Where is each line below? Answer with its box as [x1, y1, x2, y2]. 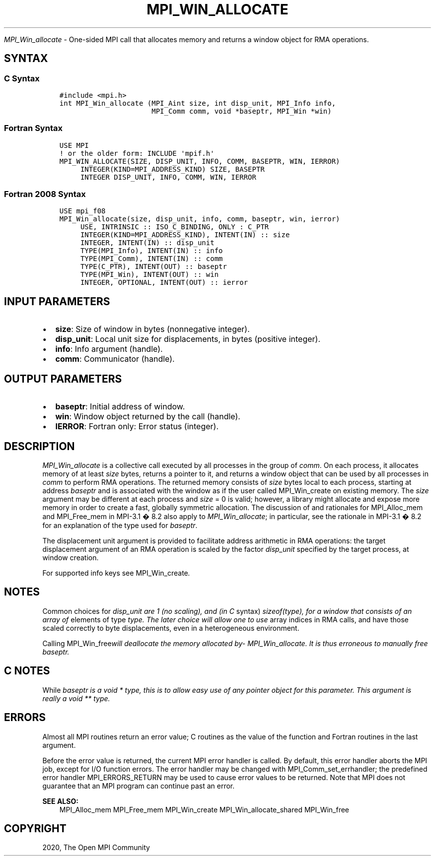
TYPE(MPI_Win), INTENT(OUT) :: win [80, 270, 219, 279]
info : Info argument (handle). [55, 344, 163, 354]
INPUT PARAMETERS [4, 295, 110, 308]
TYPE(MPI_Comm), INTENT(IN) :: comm [80, 255, 223, 263]
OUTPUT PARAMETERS [4, 372, 122, 385]
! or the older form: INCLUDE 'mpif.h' [59, 149, 215, 157]
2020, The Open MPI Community [42, 843, 150, 852]
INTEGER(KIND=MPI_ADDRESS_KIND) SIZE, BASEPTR [80, 165, 265, 173]
